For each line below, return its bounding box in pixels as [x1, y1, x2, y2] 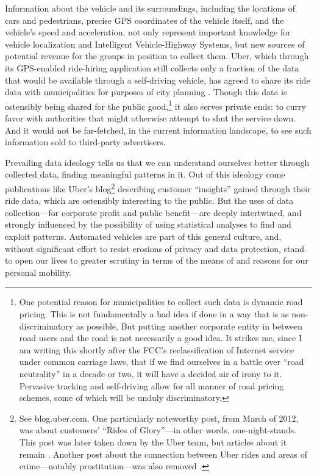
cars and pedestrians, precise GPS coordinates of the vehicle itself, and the [5, 13, 284, 26]
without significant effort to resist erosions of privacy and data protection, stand [5, 242, 305, 254]
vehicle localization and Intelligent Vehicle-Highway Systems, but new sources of [5, 37, 305, 50]
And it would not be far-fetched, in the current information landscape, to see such [5, 123, 312, 136]
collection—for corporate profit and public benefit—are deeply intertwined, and [5, 206, 302, 218]
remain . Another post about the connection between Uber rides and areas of [19, 447, 307, 460]
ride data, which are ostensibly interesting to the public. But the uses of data [5, 194, 294, 207]
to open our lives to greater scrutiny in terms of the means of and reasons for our [5, 254, 308, 267]
